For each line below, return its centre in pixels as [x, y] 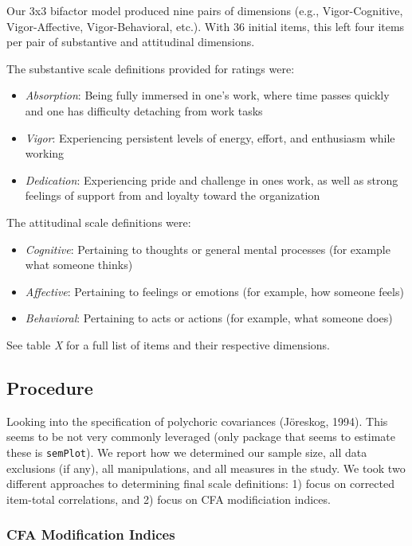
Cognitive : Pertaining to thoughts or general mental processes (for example [208, 249]
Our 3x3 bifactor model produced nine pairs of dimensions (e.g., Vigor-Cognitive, [205, 10]
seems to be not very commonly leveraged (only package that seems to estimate [201, 437]
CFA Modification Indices [91, 534]
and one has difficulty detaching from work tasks [144, 110]
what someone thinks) [79, 265]
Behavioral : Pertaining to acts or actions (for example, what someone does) [209, 318]
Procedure [50, 387]
